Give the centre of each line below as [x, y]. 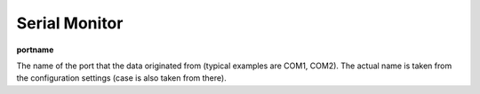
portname [35, 50]
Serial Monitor [70, 23]
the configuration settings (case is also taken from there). [121, 78]
